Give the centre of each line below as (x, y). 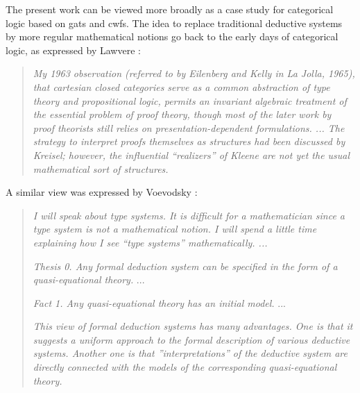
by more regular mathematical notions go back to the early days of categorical (172, 36)
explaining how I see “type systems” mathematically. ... (150, 242)
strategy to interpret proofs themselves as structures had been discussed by (189, 141)
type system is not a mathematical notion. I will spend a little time (175, 229)
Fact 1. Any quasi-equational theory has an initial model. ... (160, 302)
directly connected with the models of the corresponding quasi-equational (185, 367)
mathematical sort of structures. (101, 168)
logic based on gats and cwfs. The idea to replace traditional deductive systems (174, 23)
